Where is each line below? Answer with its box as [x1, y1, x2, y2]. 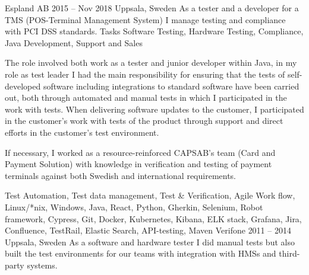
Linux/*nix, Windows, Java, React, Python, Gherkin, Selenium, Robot [5, 200, 263, 213]
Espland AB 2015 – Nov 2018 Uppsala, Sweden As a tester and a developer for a [5, 2, 299, 14]
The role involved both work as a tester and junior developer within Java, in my [5, 56, 297, 69]
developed [5, 79, 41, 92]
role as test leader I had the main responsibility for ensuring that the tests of [5, 68, 285, 80]
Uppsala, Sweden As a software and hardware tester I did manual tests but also [5, 235, 295, 248]
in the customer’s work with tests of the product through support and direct [5, 114, 283, 127]
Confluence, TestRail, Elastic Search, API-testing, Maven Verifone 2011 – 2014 [5, 224, 291, 236]
